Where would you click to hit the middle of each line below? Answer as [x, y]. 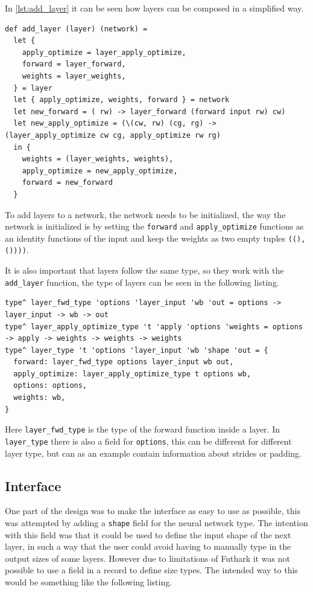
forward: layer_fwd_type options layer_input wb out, [124, 362]
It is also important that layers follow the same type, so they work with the [144, 270]
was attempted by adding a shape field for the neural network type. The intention [156, 522]
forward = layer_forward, [74, 64]
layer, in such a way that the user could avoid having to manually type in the [148, 546]
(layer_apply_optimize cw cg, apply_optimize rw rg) [113, 135]
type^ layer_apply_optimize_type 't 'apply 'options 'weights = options [154, 327]
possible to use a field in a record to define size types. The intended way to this [151, 570]
